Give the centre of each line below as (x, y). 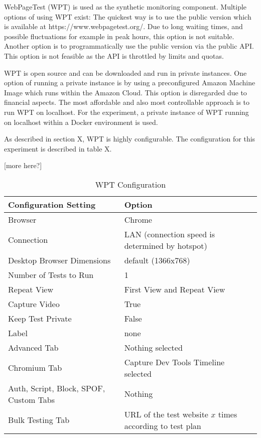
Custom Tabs (32, 399)
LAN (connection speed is (170, 234)
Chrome (138, 219)
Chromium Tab (35, 368)
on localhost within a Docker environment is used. (81, 122)
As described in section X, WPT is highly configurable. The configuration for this (130, 139)
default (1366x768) (157, 260)
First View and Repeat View (175, 289)
